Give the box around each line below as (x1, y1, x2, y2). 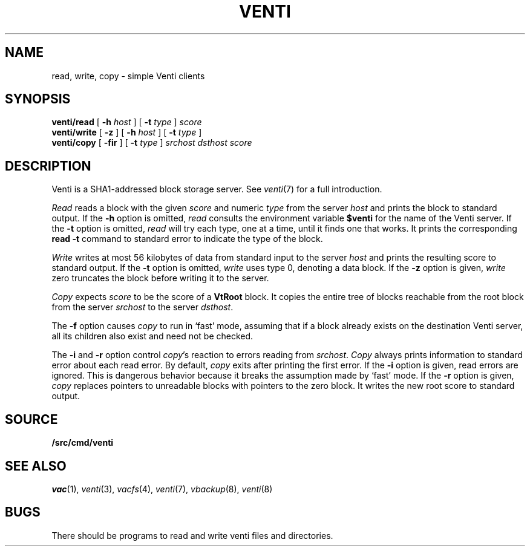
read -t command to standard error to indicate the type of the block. (51, 233, 323, 244)
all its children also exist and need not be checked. (51, 331, 254, 342)
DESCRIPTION (5, 158, 91, 174)
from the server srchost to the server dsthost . (51, 302, 234, 313)
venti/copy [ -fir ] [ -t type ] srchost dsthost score (51, 137, 252, 148)
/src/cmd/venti (51, 437, 114, 448)
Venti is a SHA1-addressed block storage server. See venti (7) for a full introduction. (51, 184, 382, 195)
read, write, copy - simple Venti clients (51, 70, 205, 81)
